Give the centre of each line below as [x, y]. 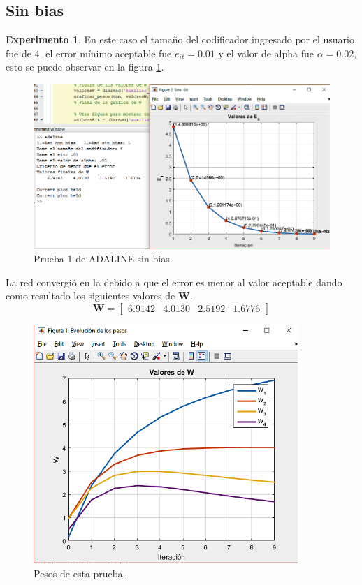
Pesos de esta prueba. [80, 573]
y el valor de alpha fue [266, 53]
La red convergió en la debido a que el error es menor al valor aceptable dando [174, 282]
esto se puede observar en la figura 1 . [85, 67]
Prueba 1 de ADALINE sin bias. [103, 259]
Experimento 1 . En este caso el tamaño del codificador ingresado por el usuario [180, 39]
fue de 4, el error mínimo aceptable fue [89, 53]
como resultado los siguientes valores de [90, 296]
